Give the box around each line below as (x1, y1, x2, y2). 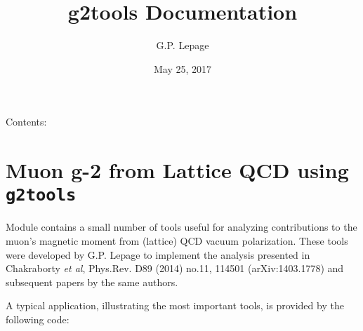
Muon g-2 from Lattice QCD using (6, 156, 349, 184)
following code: (6, 311, 70, 326)
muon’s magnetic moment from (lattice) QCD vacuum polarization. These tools (6, 233, 348, 248)
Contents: (6, 114, 47, 129)
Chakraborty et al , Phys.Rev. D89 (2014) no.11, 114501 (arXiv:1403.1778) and (6, 261, 344, 276)
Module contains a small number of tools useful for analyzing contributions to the (6, 219, 357, 234)
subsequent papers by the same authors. (6, 274, 178, 289)
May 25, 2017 (153, 61, 212, 76)
